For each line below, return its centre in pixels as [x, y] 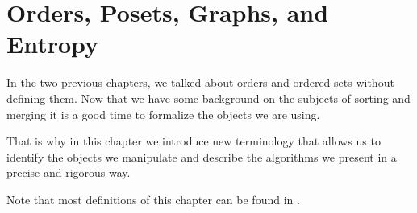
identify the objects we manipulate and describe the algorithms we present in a [202, 156]
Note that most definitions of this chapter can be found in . [153, 199]
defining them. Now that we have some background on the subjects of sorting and [208, 98]
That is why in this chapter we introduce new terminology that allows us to [194, 141]
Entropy [53, 44]
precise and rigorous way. [69, 172]
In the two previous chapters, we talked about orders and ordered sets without [200, 82]
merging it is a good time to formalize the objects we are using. [163, 114]
